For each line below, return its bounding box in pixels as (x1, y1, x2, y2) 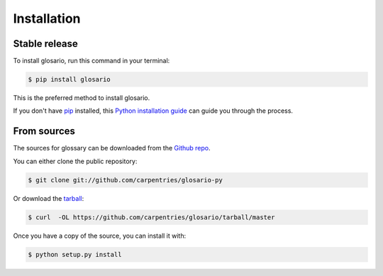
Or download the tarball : (13, 194, 84, 202)
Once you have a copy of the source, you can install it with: (13, 231, 187, 240)
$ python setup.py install (28, 250, 122, 258)
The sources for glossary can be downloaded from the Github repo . (13, 144, 211, 153)
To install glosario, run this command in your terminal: (13, 57, 170, 65)
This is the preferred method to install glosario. (13, 94, 150, 102)
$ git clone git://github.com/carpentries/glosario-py (28, 176, 223, 184)
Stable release (13, 38, 78, 50)
